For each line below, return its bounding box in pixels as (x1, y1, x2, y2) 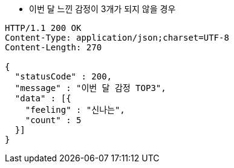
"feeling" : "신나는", (25, 105, 125, 115)
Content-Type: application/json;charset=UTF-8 (5, 33, 229, 42)
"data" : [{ (15, 93, 71, 103)
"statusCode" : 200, (15, 72, 112, 81)
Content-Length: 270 (5, 42, 102, 52)
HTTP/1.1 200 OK (5, 23, 82, 33)
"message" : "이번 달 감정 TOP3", (15, 83, 166, 93)
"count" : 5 (25, 115, 82, 125)
